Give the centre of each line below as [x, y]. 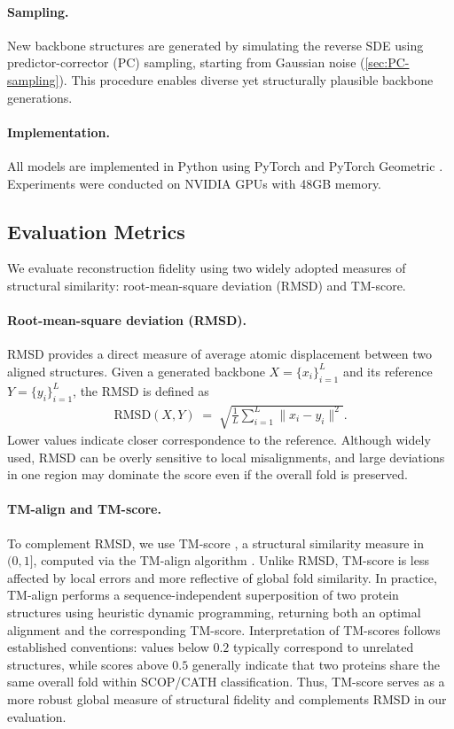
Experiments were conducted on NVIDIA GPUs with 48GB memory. [195, 183]
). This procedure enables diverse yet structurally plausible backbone [246, 79]
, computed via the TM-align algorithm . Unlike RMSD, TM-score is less [231, 560]
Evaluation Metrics [96, 231]
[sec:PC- [387, 62]
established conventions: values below [108, 647]
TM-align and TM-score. [84, 509]
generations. [40, 97]
